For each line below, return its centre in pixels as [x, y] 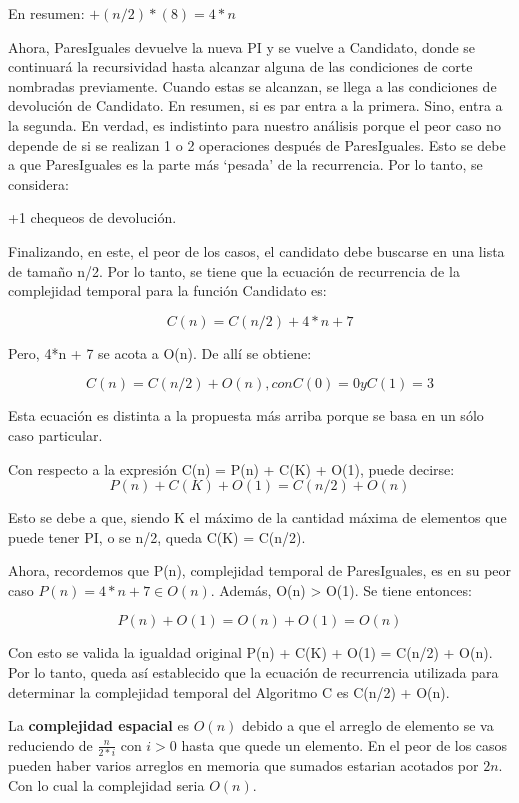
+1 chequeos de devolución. [92, 217]
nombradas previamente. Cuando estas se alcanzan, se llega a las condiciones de [252, 85]
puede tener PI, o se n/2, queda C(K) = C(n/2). [157, 536]
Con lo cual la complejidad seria [106, 784]
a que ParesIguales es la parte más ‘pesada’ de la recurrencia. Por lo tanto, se [245, 164]
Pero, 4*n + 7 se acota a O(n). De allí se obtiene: [160, 352]
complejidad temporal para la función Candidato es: [167, 290]
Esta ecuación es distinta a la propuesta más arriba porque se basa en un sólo [246, 415]
